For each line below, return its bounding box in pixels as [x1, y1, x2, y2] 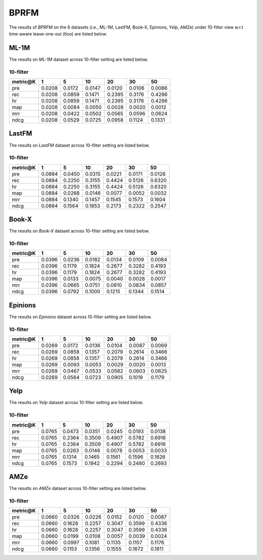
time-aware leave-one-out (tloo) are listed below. [9, 31, 107, 36]
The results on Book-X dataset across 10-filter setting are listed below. [9, 228, 150, 234]
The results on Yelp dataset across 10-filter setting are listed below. [9, 400, 144, 406]
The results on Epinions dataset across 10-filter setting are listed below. [9, 314, 152, 320]
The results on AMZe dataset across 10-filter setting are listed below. [9, 486, 147, 492]
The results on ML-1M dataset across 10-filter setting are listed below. [9, 56, 148, 62]
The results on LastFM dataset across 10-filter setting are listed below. [9, 142, 150, 148]
